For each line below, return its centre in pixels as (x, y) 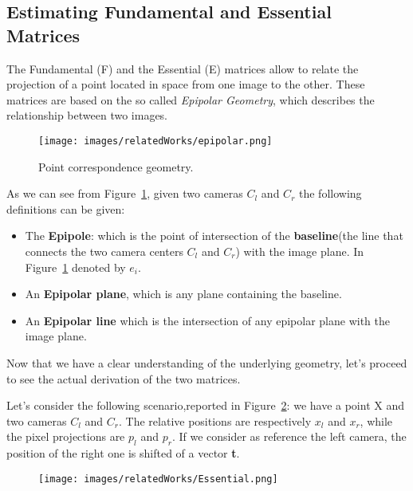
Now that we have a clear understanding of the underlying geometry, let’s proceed (207, 362)
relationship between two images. (87, 115)
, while (376, 420)
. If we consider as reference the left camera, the (289, 436)
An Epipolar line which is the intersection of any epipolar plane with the (207, 320)
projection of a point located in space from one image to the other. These (186, 84)
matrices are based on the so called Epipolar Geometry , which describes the (191, 99)
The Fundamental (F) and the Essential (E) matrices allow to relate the (183, 68)
